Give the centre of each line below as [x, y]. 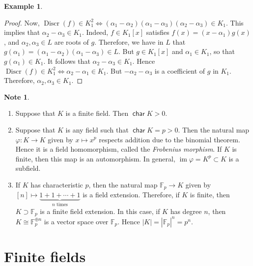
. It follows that [67, 61]
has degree [186, 211]
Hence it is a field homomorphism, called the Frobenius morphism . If [119, 149]
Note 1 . [17, 96]
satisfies [158, 32]
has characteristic [57, 184]
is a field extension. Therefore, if [131, 195]
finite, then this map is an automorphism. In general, [95, 158]
